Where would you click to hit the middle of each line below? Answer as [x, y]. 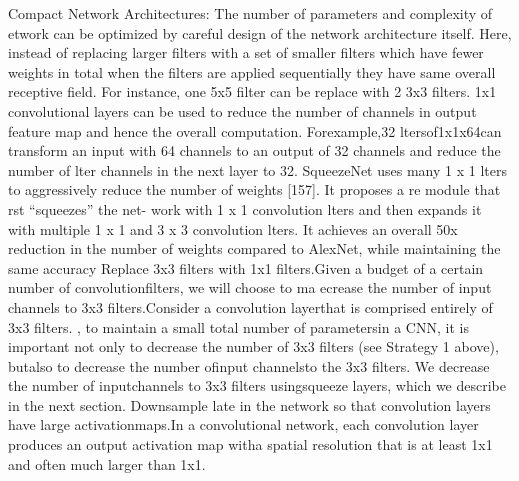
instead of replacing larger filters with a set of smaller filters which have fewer [246, 52]
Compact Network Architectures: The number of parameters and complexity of [250, 13]
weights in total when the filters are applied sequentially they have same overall [252, 71]
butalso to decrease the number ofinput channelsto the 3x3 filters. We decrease [249, 365]
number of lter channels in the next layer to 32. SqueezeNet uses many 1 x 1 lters [257, 169]
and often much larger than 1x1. [107, 463]
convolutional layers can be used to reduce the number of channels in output [242, 110]
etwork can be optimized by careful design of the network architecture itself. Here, [260, 32]
